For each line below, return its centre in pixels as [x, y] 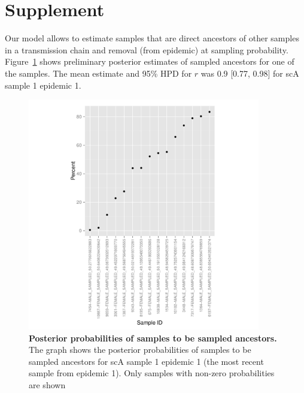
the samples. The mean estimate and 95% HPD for [98, 73]
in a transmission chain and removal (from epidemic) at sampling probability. [147, 49]
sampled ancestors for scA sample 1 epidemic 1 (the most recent [146, 361]
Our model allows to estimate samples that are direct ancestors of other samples [152, 38]
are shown [47, 385]
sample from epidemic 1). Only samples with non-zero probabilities [152, 373]
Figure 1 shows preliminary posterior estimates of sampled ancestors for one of [150, 61]
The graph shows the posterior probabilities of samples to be [140, 350]
